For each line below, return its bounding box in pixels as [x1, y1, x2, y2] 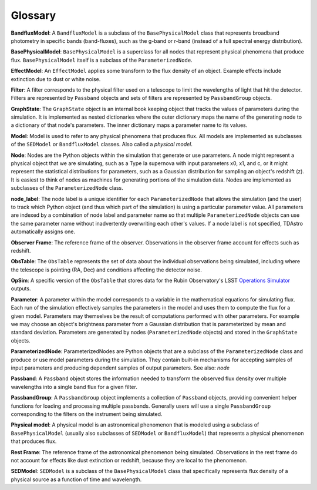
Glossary [11, 9, 56, 22]
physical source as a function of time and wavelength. [11, 476, 142, 483]
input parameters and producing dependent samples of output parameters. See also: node [11, 364, 230, 371]
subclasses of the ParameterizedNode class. [11, 184, 123, 192]
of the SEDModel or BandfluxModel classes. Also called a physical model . [11, 141, 193, 148]
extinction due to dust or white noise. [11, 75, 101, 82]
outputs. [11, 285, 31, 292]
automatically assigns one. [11, 228, 76, 235]
